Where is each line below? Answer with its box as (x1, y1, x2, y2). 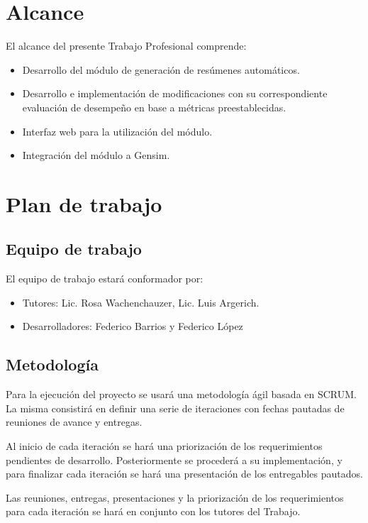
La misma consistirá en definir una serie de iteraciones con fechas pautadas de (6, 400, 345, 415)
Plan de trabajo (6, 189, 162, 218)
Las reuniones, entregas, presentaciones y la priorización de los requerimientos (6, 490, 344, 505)
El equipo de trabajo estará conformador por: (6, 271, 203, 286)
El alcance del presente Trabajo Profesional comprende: (6, 38, 247, 53)
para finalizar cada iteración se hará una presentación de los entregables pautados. (6, 466, 363, 481)
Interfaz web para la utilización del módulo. (22, 123, 213, 138)
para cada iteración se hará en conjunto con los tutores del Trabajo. (6, 504, 301, 519)
